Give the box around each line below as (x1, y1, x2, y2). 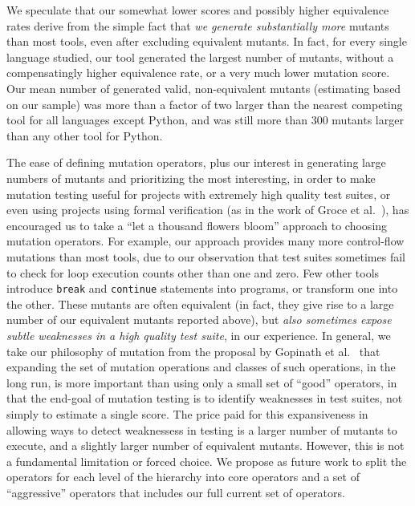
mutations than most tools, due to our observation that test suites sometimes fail (6, 248, 405, 265)
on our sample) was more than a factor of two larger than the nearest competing (6, 95, 403, 112)
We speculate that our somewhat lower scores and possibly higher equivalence (6, 2, 389, 18)
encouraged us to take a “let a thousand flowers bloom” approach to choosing (6, 217, 388, 233)
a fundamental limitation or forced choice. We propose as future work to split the (6, 452, 407, 469)
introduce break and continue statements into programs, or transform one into (6, 280, 398, 297)
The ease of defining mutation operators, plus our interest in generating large (6, 154, 386, 171)
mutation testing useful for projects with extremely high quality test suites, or (6, 185, 391, 202)
